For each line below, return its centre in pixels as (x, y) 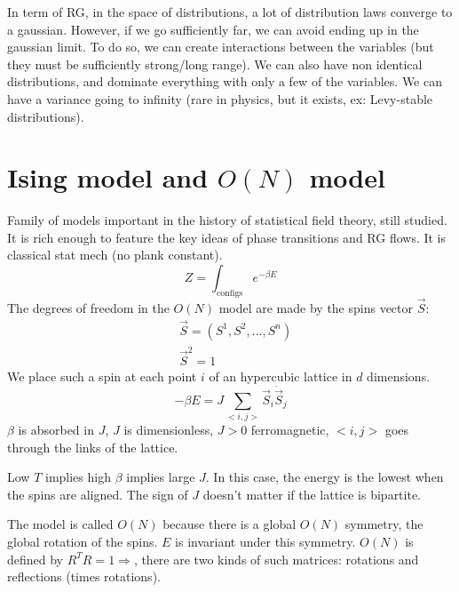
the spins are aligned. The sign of (98, 494)
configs (229, 293)
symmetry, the (384, 524)
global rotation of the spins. (83, 541)
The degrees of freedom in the (88, 308)
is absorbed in (56, 430)
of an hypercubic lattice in (281, 376)
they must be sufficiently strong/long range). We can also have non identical (215, 64)
